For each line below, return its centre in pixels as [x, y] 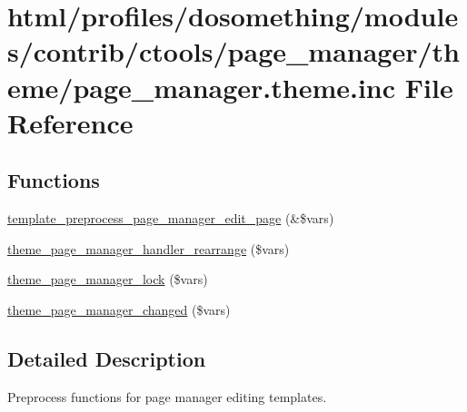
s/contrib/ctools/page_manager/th [233, 51]
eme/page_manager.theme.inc [202, 87]
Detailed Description [107, 358]
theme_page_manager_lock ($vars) [108, 279]
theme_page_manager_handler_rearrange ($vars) [149, 248]
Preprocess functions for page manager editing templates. [167, 396]
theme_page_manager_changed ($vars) [119, 309]
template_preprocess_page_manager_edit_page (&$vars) [171, 218]
